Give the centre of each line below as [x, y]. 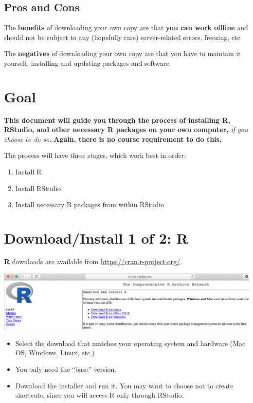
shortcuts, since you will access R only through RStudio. [99, 395]
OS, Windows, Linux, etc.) [55, 353]
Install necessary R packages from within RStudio [90, 204]
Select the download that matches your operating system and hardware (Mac [130, 343]
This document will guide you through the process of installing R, [117, 120]
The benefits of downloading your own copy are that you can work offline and [126, 28]
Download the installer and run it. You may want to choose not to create [124, 385]
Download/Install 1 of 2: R [96, 238]
